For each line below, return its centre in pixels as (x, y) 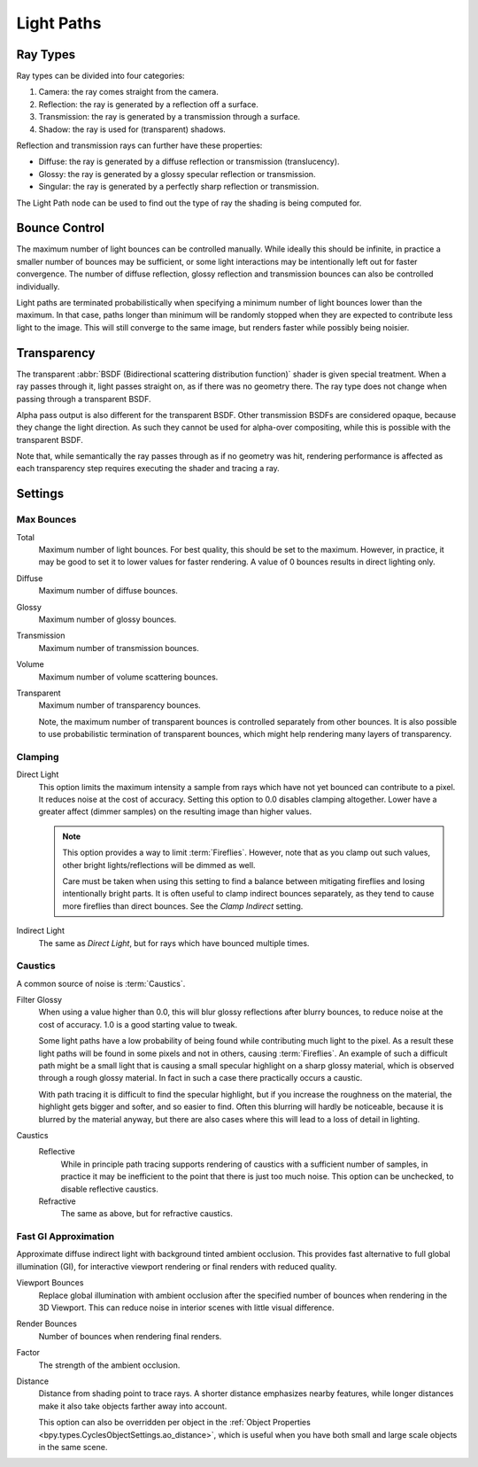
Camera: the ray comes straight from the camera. (128, 92)
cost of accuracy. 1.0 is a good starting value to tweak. (138, 1024)
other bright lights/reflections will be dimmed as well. (159, 865)
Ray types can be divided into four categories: (100, 76)
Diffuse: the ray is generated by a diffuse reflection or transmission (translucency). (189, 162)
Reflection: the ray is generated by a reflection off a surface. (148, 104)
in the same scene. (73, 1447)
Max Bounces (46, 520)
